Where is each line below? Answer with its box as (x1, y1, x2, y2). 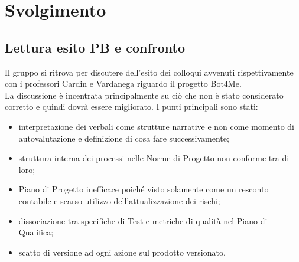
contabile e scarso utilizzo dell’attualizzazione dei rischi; (18, 194, 220, 207)
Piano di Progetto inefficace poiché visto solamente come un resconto (18, 183, 269, 195)
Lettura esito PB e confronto (5, 38, 186, 56)
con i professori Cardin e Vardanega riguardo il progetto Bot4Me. (5, 77, 242, 90)
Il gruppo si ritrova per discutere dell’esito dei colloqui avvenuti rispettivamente (5, 65, 294, 78)
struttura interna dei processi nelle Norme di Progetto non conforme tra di (18, 152, 290, 164)
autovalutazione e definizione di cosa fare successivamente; (18, 132, 229, 144)
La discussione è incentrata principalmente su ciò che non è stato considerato (5, 89, 284, 101)
